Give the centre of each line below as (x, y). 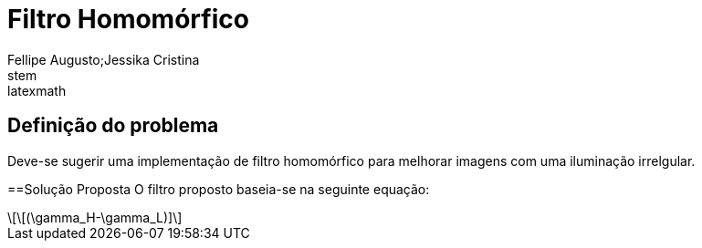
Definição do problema (113, 126)
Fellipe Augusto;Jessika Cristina (104, 59)
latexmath (37, 90)
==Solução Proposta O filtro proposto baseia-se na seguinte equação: (219, 189)
